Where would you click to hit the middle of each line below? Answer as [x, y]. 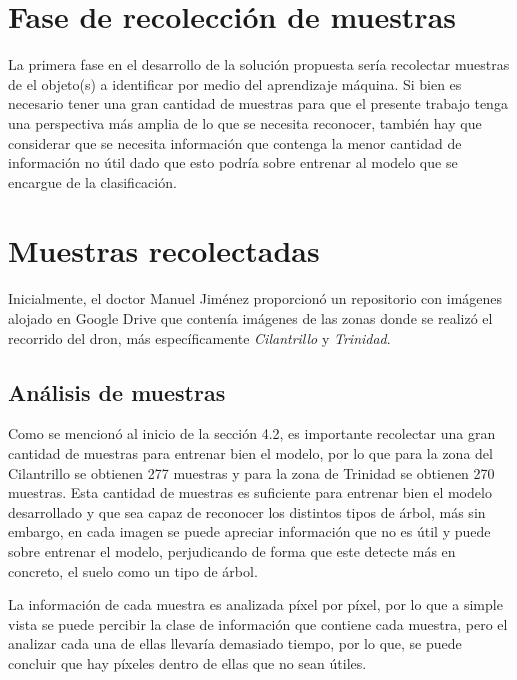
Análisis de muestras [117, 391]
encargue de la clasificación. [92, 181]
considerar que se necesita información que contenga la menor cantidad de [235, 142]
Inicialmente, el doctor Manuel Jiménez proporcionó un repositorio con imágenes [255, 298]
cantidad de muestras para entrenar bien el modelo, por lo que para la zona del [250, 452]
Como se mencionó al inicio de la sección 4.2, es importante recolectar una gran [252, 433]
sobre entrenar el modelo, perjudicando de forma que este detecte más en [232, 550]
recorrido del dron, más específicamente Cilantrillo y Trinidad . [199, 337]
